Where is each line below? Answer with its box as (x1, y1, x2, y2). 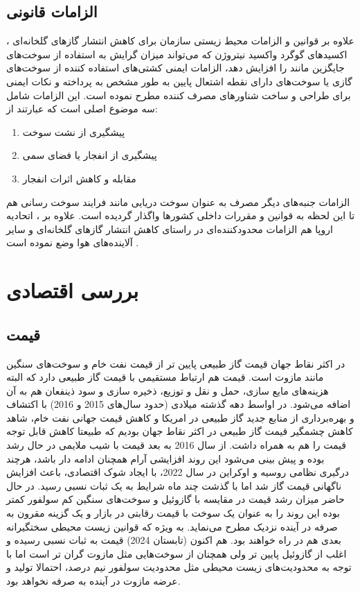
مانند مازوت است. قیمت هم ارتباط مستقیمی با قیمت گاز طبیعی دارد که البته (6, 370, 324, 384)
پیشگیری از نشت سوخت (22, 124, 125, 139)
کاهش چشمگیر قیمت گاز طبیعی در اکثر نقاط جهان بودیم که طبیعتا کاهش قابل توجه (6, 424, 353, 438)
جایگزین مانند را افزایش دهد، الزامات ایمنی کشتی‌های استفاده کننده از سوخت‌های (6, 60, 345, 75)
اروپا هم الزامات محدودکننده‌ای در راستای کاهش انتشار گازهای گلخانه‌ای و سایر (6, 221, 333, 236)
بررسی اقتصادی (6, 276, 139, 304)
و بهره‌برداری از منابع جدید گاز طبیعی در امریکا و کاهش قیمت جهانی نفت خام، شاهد (6, 410, 354, 424)
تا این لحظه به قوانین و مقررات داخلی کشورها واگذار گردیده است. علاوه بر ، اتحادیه (6, 208, 355, 223)
